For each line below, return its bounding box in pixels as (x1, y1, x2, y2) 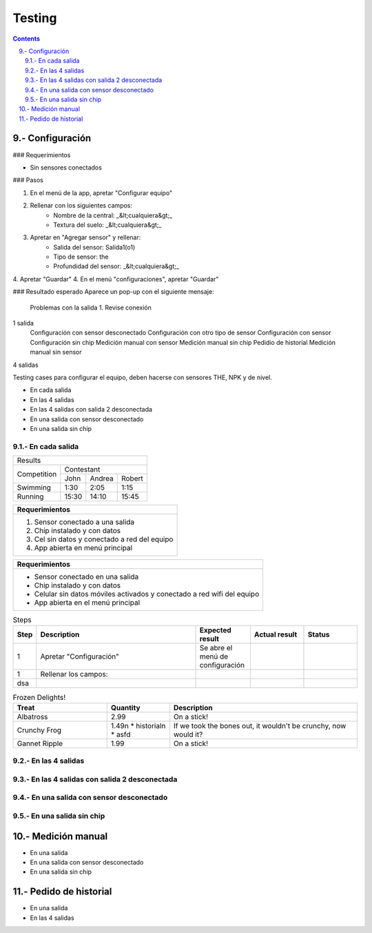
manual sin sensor (30, 348, 82, 357)
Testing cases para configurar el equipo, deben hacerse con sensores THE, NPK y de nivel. (12, 373, 272, 381)
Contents (12, 34, 41, 43)
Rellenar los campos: (40, 670, 108, 679)
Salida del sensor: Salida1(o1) (53, 243, 136, 251)
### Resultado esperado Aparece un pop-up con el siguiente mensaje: (12, 288, 214, 296)
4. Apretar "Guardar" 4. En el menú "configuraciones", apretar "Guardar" (12, 274, 219, 283)
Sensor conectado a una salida (34, 517, 135, 527)
